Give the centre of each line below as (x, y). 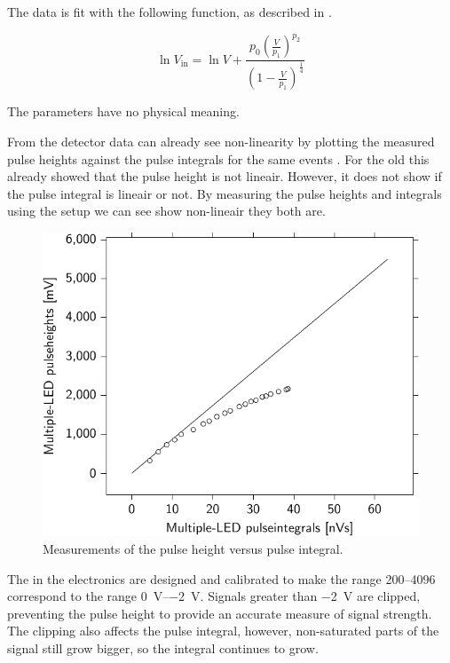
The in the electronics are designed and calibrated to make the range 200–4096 (221, 578)
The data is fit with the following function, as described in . (170, 12)
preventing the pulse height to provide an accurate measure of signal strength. (220, 613)
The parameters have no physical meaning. (123, 111)
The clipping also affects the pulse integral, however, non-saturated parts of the (223, 631)
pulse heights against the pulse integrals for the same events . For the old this (218, 158)
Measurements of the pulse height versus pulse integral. (193, 548)
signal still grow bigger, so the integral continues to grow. (163, 647)
